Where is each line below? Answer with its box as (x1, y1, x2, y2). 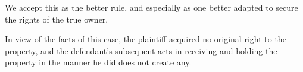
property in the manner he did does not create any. (5, 56, 192, 68)
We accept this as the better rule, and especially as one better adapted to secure (5, 1, 298, 13)
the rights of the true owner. (5, 12, 108, 25)
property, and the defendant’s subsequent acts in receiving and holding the (5, 44, 277, 57)
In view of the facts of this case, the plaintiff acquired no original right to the (5, 33, 286, 45)
